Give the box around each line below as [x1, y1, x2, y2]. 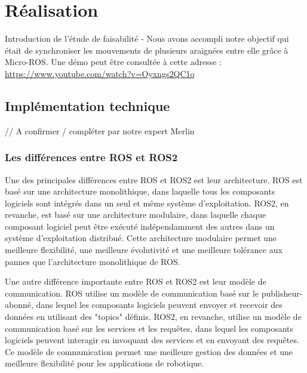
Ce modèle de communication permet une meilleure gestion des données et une [5, 345, 293, 357]
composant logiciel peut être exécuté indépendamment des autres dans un [5, 220, 275, 232]
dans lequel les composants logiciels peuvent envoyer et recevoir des [36, 298, 283, 311]
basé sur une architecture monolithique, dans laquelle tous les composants [5, 185, 275, 198]
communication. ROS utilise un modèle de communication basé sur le [5, 286, 259, 299]
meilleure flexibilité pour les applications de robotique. [5, 357, 204, 369]
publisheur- [261, 286, 303, 299]
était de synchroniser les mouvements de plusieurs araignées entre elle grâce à [5, 44, 288, 56]
